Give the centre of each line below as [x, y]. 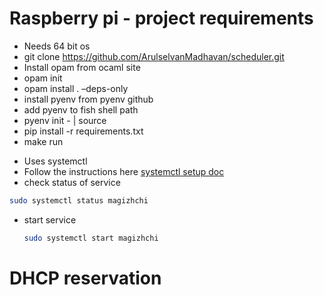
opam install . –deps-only [76, 88]
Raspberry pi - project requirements [161, 18]
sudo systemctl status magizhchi [79, 200]
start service [50, 219]
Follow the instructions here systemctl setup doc [124, 171]
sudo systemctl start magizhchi [91, 238]
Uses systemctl [55, 161]
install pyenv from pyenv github [88, 99]
